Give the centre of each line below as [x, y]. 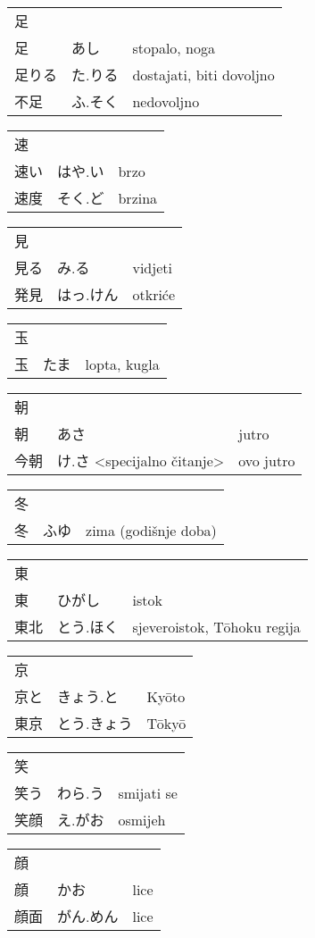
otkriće [154, 294]
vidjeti [152, 267]
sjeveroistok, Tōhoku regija [216, 626]
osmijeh [142, 819]
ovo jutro [267, 460]
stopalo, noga [174, 47]
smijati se [148, 792]
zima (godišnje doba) [151, 530]
